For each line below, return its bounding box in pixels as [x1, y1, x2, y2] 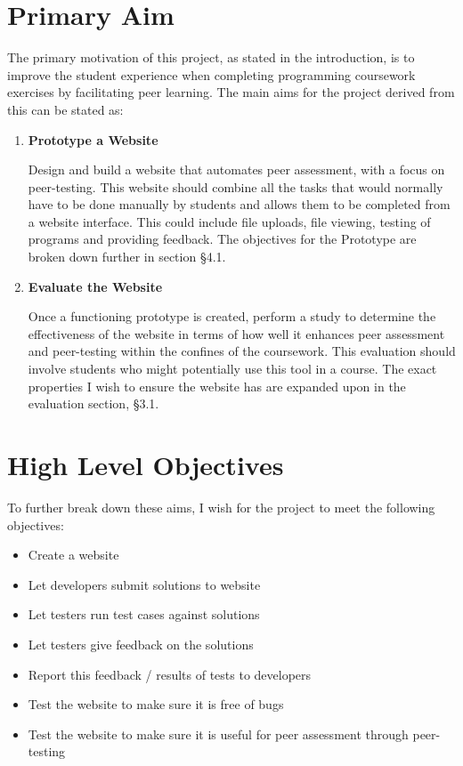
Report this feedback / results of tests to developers [28, 665, 312, 683]
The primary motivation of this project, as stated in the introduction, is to [7, 48, 415, 67]
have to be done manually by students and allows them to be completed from [28, 195, 451, 214]
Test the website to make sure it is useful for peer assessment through [28, 724, 409, 743]
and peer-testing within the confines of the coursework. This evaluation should [28, 342, 456, 360]
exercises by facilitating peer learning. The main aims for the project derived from [7, 83, 455, 101]
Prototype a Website [28, 130, 158, 149]
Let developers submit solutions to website [28, 575, 261, 593]
